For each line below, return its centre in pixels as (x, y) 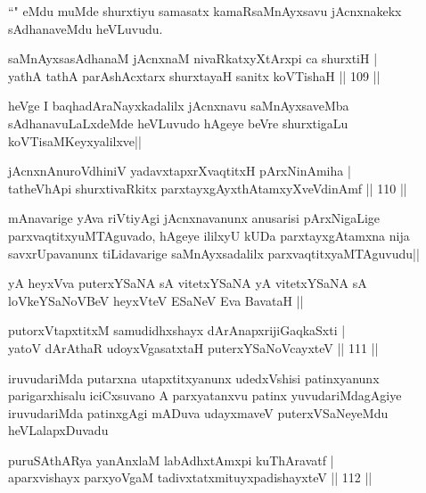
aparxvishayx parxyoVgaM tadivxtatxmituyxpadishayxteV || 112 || (190, 477)
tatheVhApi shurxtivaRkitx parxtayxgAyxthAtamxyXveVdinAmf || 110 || (208, 188)
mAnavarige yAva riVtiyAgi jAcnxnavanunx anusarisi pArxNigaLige (194, 218)
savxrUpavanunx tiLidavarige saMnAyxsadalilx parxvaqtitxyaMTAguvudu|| (214, 253)
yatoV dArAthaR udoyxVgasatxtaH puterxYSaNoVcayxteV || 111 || (193, 347)
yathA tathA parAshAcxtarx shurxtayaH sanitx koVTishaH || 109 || (194, 75)
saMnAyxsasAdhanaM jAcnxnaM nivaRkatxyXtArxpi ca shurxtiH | (193, 58)
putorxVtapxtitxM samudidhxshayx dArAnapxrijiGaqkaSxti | (177, 330)
